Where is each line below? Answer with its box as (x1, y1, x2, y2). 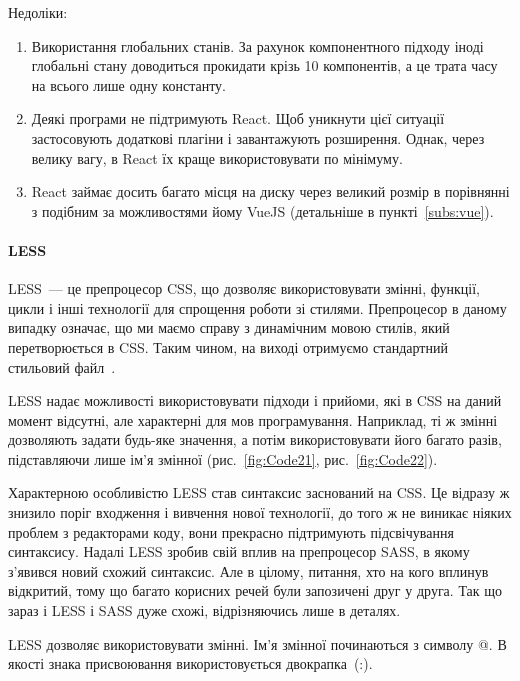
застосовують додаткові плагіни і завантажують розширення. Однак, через (31, 127, 485, 148)
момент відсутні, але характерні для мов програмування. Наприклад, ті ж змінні (8, 409, 498, 430)
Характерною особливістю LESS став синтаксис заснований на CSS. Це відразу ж (8, 482, 510, 503)
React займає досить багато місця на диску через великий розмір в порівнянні (31, 181, 510, 202)
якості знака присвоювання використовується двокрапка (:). (8, 653, 373, 674)
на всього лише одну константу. (31, 74, 226, 95)
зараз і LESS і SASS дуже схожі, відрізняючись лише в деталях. (8, 600, 401, 621)
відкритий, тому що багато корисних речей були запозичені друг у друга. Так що (8, 580, 503, 601)
